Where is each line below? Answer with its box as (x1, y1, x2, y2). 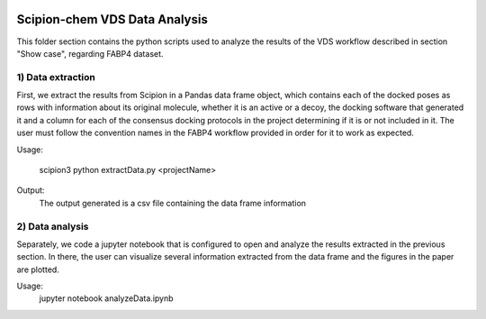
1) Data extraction (16, 70, 96, 83)
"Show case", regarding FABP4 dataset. (16, 48, 164, 59)
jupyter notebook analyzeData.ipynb (39, 293, 175, 304)
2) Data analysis (16, 220, 89, 232)
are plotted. (16, 264, 60, 275)
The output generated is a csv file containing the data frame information (39, 197, 306, 208)
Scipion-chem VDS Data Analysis (16, 12, 209, 27)
